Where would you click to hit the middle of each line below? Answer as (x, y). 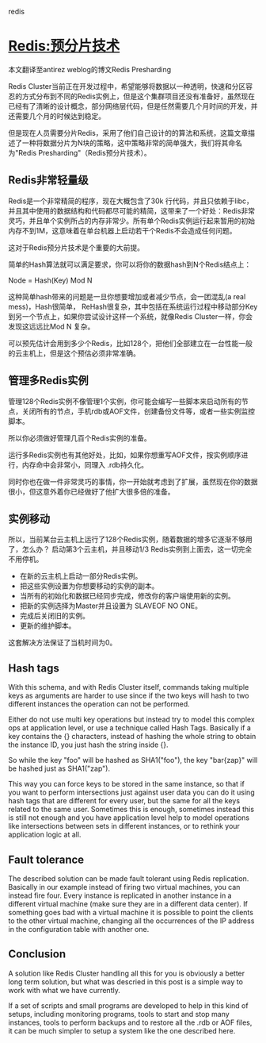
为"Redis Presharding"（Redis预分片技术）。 (80, 152)
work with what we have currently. (64, 990)
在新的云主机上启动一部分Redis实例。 (81, 576)
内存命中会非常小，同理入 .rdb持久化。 (85, 464)
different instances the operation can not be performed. (99, 704)
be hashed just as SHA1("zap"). (59, 768)
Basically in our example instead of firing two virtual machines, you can (124, 887)
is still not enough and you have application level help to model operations (129, 818)
